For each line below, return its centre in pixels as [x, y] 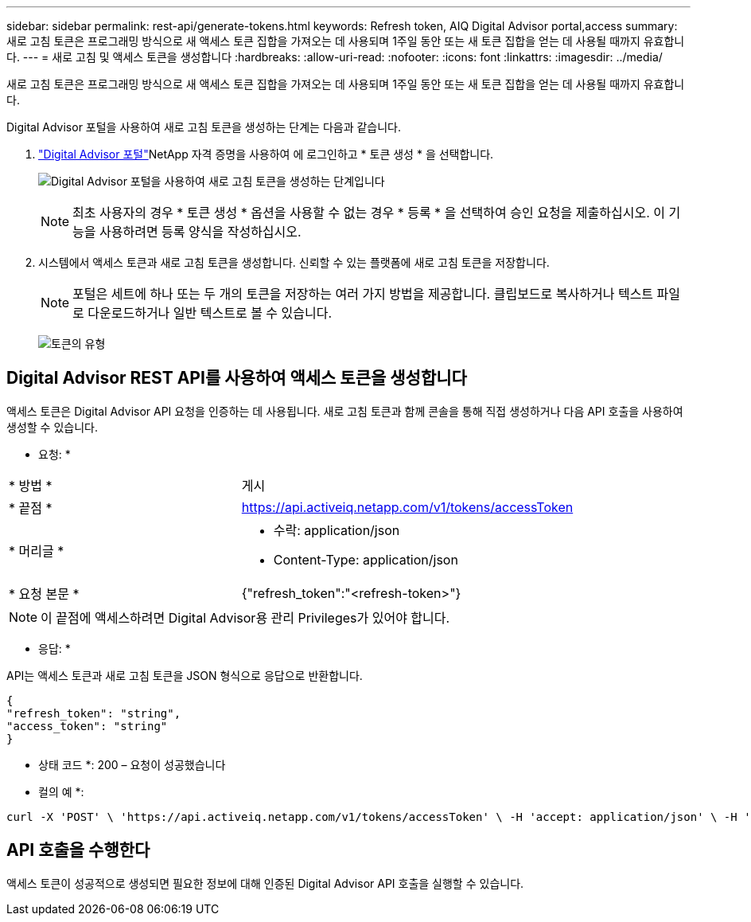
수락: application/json [337, 530]
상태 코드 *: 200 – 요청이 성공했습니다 [132, 764]
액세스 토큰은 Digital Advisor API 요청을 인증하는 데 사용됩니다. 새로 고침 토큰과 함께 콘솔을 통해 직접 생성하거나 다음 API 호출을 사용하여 [345, 411]
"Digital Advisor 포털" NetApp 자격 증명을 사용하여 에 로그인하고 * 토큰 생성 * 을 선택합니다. [266, 154]
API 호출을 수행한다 [78, 850]
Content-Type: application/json [366, 559]
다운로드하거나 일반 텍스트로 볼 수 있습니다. [210, 313]
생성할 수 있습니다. [52, 427]
